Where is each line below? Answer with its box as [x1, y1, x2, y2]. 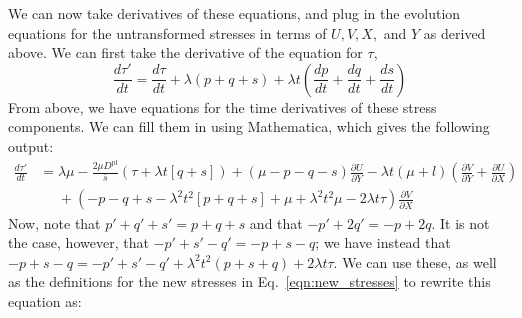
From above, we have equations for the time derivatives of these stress [8, 96, 437, 117]
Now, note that [8, 212, 101, 233]
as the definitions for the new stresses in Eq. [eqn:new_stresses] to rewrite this [8, 271, 491, 292]
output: [8, 135, 54, 156]
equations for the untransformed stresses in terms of [8, 22, 327, 43]
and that [249, 212, 303, 233]
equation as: [8, 290, 82, 311]
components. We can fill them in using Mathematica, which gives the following [8, 116, 490, 137]
